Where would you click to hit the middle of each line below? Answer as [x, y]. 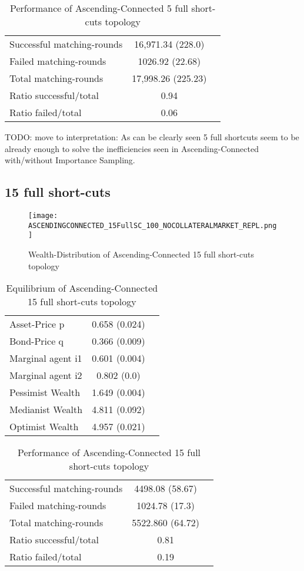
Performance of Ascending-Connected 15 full [109, 453]
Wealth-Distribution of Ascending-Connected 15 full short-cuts [141, 254]
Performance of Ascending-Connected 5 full [99, 8]
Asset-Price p [37, 324]
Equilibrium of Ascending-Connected [82, 288]
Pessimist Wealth [45, 392]
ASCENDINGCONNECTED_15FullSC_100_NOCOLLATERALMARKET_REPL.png [153, 225]
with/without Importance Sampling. [70, 160]
